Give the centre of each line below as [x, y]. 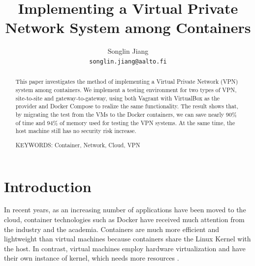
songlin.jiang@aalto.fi [128, 61]
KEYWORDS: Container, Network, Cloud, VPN [78, 145]
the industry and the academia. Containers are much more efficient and [112, 229]
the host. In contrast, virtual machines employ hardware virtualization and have [125, 248]
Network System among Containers [128, 27]
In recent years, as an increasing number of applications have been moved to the [125, 210]
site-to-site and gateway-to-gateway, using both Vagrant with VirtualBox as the [118, 98]
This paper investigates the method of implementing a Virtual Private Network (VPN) [127, 82]
